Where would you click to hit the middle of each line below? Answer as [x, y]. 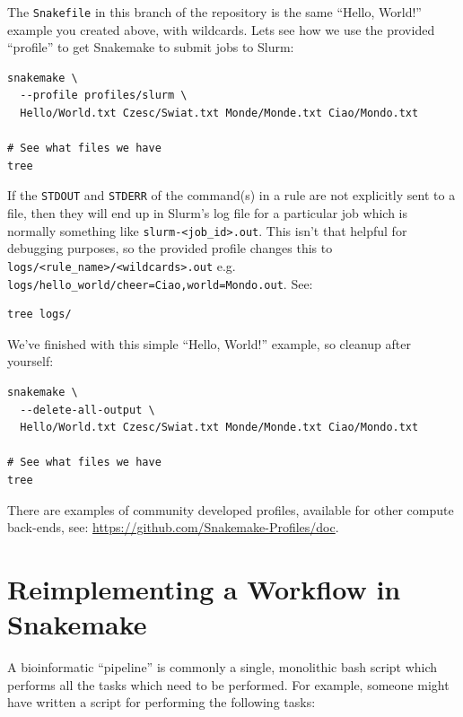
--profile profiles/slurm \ [104, 96]
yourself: [31, 361]
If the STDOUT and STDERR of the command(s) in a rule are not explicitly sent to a [231, 195]
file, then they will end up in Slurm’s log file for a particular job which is [208, 213]
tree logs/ [39, 315]
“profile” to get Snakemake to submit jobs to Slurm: [151, 47]
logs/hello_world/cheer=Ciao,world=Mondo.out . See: [160, 283]
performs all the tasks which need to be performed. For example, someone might [228, 684]
